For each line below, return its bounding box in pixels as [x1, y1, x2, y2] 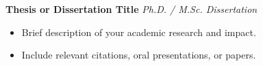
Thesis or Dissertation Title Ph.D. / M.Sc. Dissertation [5, 2, 258, 16]
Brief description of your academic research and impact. [21, 24, 256, 39]
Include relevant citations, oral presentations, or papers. [21, 48, 256, 62]
